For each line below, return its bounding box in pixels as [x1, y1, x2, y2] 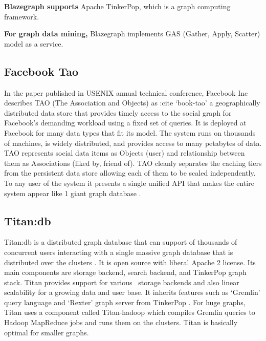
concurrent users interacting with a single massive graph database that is [4, 246, 233, 257]
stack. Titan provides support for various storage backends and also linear [4, 276, 239, 287]
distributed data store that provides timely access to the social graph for [4, 107, 232, 118]
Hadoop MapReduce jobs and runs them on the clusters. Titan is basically [4, 317, 238, 328]
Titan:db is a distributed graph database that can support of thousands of [4, 237, 237, 247]
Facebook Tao [4, 63, 79, 79]
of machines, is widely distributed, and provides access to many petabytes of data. [4, 137, 262, 148]
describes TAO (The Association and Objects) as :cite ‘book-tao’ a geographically [4, 97, 260, 108]
